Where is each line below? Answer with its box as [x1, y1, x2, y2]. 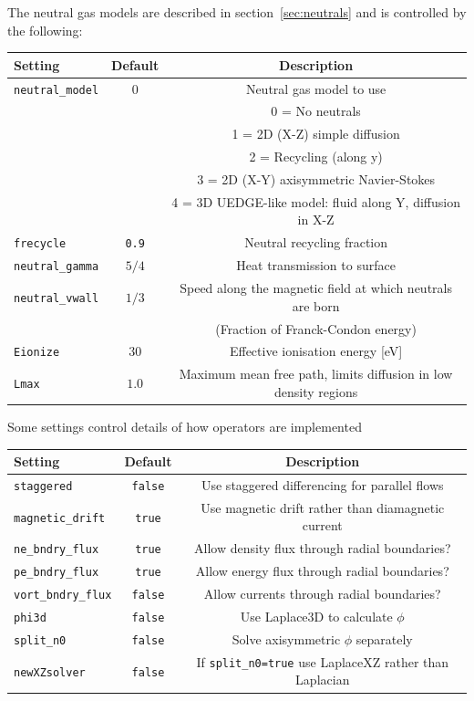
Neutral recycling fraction [244, 233, 388, 252]
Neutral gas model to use [245, 78, 386, 98]
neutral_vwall [14, 291, 99, 305]
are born [292, 296, 340, 315]
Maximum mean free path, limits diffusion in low [179, 364, 453, 383]
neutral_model [14, 83, 99, 97]
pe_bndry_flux [14, 566, 99, 580]
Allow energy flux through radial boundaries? [195, 561, 449, 581]
